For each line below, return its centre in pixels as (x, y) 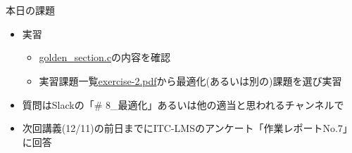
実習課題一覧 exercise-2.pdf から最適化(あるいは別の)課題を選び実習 (190, 80)
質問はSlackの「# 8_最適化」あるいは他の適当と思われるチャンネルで (183, 104)
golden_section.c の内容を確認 (105, 57)
